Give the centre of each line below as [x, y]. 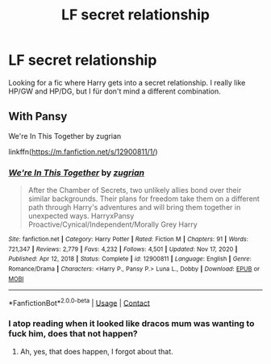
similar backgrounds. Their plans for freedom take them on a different [144, 199]
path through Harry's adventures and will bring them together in [134, 207]
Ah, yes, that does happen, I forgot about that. [96, 351]
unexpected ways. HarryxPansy [81, 216]
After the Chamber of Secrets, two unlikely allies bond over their [135, 190]
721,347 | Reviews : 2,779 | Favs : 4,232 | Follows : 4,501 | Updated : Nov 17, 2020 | [123, 249]
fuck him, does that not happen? [73, 334]
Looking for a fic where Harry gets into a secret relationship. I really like [127, 82]
